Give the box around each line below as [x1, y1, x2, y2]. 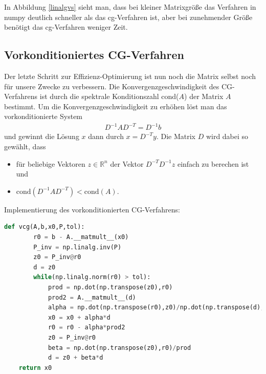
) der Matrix [184, 91, 224, 102]
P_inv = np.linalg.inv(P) [33, 243, 122, 251]
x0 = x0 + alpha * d [48, 313, 110, 321]
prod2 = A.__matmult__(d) [48, 293, 136, 301]
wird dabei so [206, 131, 249, 142]
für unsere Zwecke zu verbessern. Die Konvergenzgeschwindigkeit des [4, 81, 219, 91]
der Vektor [110, 158, 144, 169]
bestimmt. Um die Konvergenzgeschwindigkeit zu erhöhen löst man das [4, 101, 227, 111]
